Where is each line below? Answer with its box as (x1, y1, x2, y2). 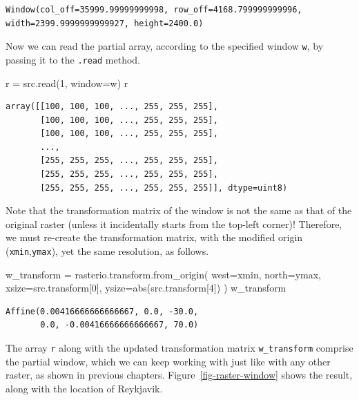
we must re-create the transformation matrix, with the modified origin (6, 230, 303, 245)
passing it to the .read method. (6, 52, 141, 66)
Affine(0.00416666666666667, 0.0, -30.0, (6, 306, 199, 316)
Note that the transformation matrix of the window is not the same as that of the (6, 203, 352, 218)
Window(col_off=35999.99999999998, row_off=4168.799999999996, (6, 5, 302, 15)
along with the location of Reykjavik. (6, 381, 163, 395)
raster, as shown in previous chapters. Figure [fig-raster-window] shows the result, (6, 368, 353, 382)
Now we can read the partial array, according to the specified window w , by (6, 39, 324, 53)
